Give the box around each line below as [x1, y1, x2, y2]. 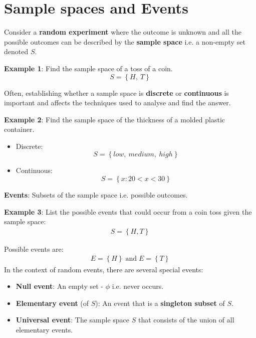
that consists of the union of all [138, 314, 234, 325]
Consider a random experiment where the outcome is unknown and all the [4, 27, 241, 37]
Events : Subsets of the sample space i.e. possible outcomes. [4, 190, 188, 200]
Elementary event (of [16, 297, 89, 308]
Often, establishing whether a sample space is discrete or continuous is [4, 87, 229, 98]
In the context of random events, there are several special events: [4, 264, 203, 274]
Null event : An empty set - [16, 281, 103, 291]
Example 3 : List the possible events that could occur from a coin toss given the [4, 206, 252, 217]
